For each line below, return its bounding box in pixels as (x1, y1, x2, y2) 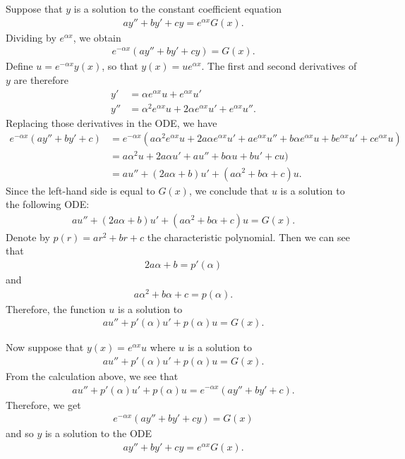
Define (6, 59, 33, 73)
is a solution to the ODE (44, 426, 152, 441)
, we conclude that (188, 183, 269, 197)
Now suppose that (6, 340, 84, 355)
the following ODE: (6, 197, 90, 212)
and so (6, 426, 34, 441)
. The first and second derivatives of (201, 59, 357, 73)
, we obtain (73, 30, 121, 44)
